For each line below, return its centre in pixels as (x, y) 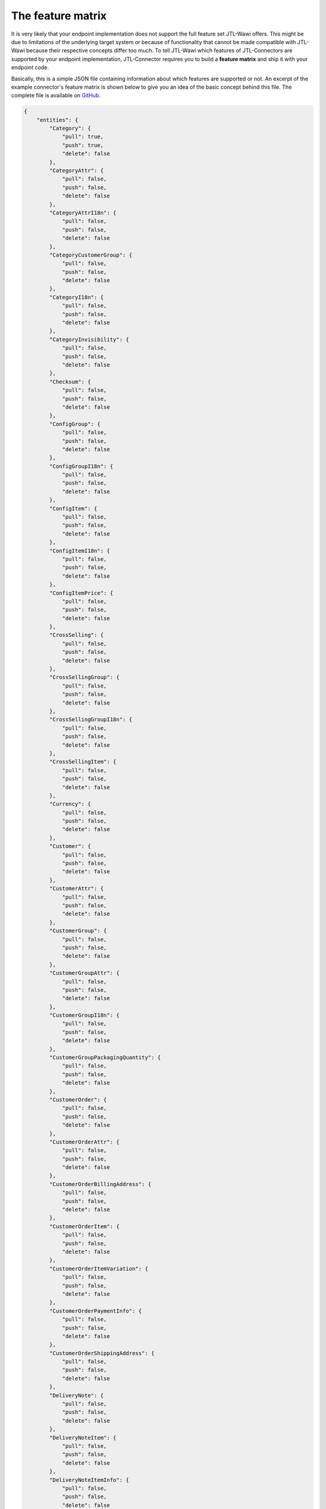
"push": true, (83, 145)
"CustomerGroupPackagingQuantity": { (105, 1058)
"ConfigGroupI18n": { (81, 466)
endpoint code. (30, 68)
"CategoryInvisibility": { (89, 339)
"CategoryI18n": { (76, 297)
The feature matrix (59, 16)
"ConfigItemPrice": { (81, 593)
